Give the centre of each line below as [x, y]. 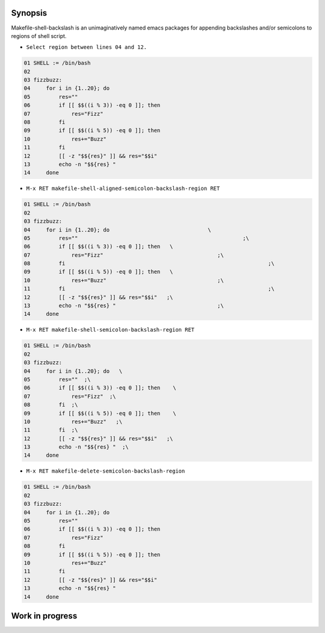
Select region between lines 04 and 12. [87, 47]
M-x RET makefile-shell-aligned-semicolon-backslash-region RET [123, 189]
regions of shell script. [39, 36]
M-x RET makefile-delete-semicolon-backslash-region [106, 471]
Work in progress [44, 616]
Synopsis [29, 13]
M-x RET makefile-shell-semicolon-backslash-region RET [110, 330]
